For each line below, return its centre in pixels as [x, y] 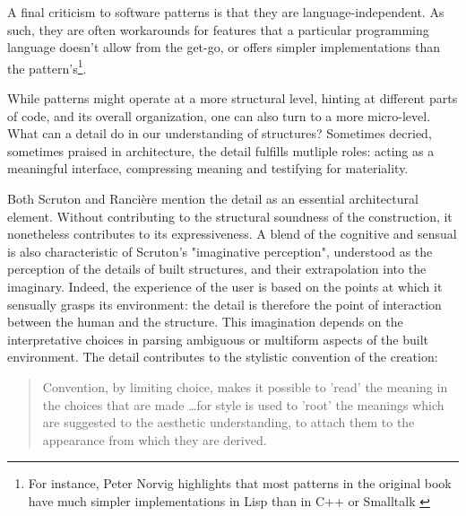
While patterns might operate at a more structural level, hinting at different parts [233, 98]
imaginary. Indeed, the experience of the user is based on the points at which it [225, 286]
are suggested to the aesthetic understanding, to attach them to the [229, 422]
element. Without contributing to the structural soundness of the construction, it [230, 216]
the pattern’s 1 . [47, 66]
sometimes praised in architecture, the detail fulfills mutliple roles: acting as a [221, 150]
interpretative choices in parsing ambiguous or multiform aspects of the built [218, 339]
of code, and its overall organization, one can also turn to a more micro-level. [219, 115]
